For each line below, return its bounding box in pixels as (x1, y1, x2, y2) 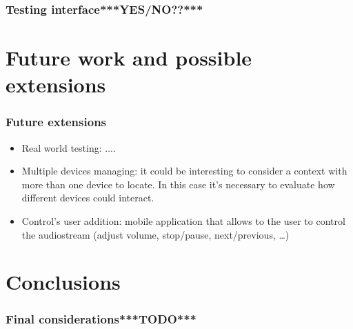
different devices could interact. (21, 190, 154, 205)
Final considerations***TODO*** (6, 310, 197, 328)
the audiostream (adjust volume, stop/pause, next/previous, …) (21, 227, 290, 241)
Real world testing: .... (21, 140, 116, 154)
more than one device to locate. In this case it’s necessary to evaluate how (21, 177, 335, 191)
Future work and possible (6, 43, 252, 72)
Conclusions (6, 268, 121, 296)
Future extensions (6, 113, 107, 130)
